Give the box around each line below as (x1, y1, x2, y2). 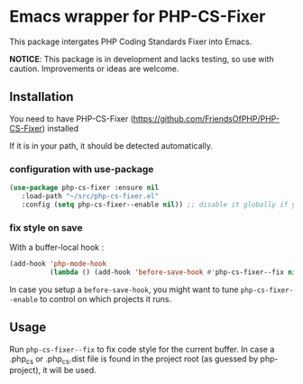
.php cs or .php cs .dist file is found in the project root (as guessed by (9, 353, 259, 366)
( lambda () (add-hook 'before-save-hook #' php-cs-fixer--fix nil (49, 268, 300, 277)
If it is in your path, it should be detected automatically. (9, 140, 214, 151)
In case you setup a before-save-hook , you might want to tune (9, 284, 239, 295)
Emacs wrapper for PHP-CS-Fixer (9, 6, 266, 27)
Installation (9, 89, 74, 105)
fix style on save (9, 221, 83, 233)
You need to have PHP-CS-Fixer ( (9, 113, 133, 123)
